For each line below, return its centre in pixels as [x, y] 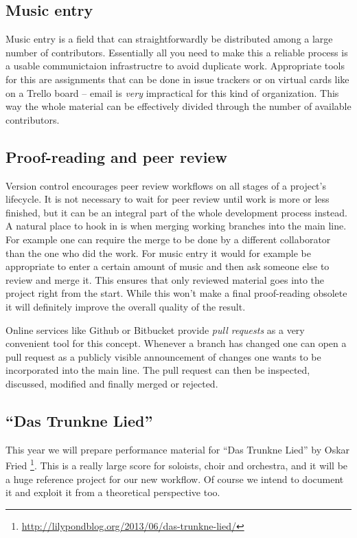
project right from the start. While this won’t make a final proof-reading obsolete [176, 293]
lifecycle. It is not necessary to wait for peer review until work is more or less [168, 199]
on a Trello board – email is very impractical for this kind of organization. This [172, 92]
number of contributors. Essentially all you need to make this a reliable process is [177, 52]
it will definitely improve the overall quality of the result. [126, 306]
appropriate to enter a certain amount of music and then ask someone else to [168, 266]
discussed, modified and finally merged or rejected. [112, 383]
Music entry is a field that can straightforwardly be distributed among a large [169, 39]
